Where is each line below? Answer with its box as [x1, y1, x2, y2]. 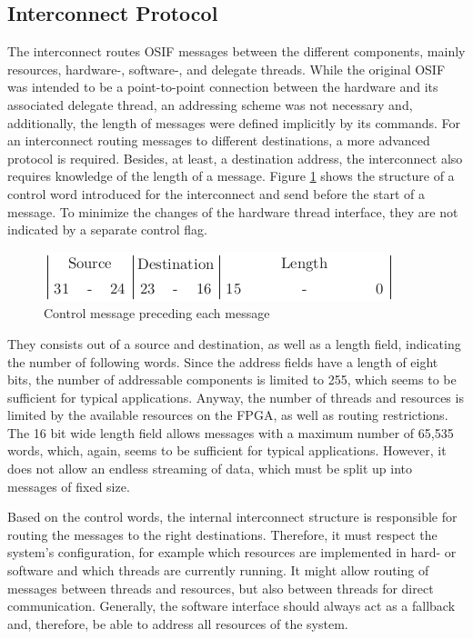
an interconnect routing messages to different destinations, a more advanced [7, 131, 430, 150]
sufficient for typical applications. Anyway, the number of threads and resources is [7, 387, 464, 406]
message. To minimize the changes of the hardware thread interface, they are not [7, 202, 458, 221]
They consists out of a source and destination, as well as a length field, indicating [7, 334, 461, 353]
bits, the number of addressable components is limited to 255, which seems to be [7, 370, 457, 389]
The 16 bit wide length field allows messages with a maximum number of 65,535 [7, 423, 454, 442]
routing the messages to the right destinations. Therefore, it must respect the [7, 524, 438, 544]
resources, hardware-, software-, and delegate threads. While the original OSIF [7, 59, 446, 78]
